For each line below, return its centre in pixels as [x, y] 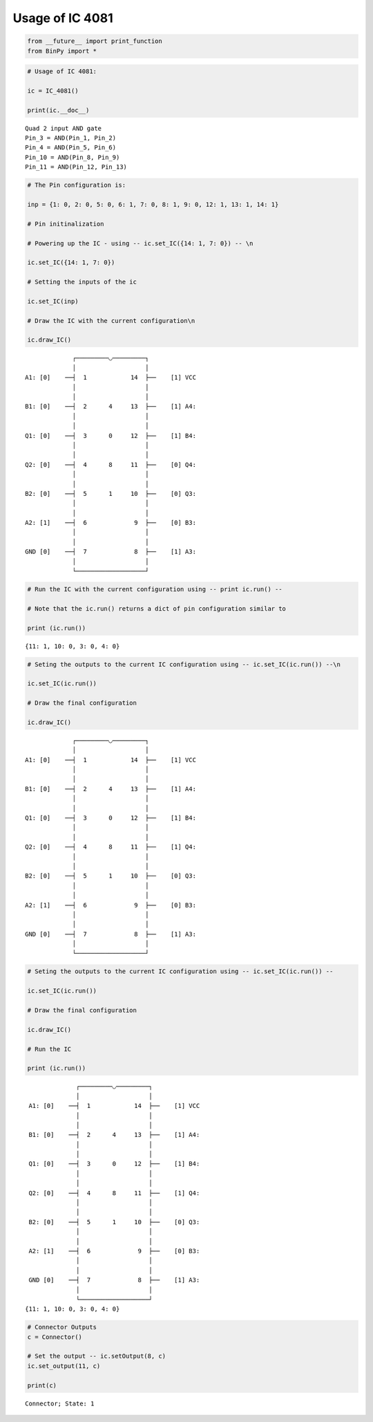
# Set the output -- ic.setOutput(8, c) [96, 1356]
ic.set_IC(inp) [53, 301]
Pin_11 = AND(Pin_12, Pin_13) [76, 167]
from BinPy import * [62, 51]
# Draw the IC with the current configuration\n [111, 321]
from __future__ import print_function [95, 41]
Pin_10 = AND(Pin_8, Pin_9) [73, 157]
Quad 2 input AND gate [64, 128]
